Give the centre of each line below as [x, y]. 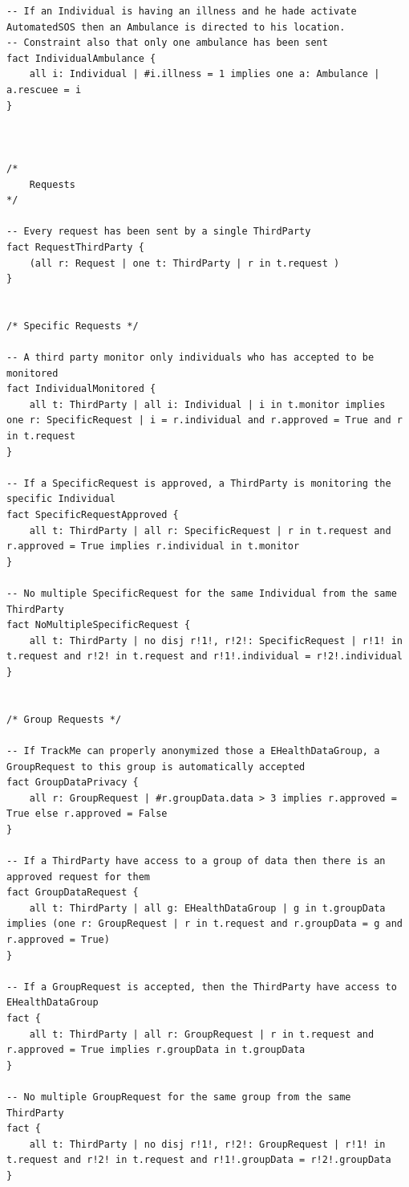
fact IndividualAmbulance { [81, 58]
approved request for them [78, 877]
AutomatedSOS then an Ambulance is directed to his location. [176, 27]
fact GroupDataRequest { [73, 893]
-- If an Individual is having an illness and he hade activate [182, 11]
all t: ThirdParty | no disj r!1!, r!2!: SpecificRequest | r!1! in [216, 640]
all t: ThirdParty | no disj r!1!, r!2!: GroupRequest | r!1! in [207, 1144]
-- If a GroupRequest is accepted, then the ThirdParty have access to [202, 987]
